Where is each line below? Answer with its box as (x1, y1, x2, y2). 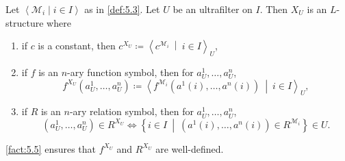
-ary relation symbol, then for (69, 104, 194, 119)
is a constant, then (38, 38, 116, 53)
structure (5, 15, 44, 29)
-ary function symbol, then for (67, 64, 194, 79)
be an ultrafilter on (172, 2, 253, 16)
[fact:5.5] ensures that (5, 141, 97, 156)
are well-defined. (155, 141, 224, 156)
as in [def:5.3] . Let (84, 2, 160, 16)
